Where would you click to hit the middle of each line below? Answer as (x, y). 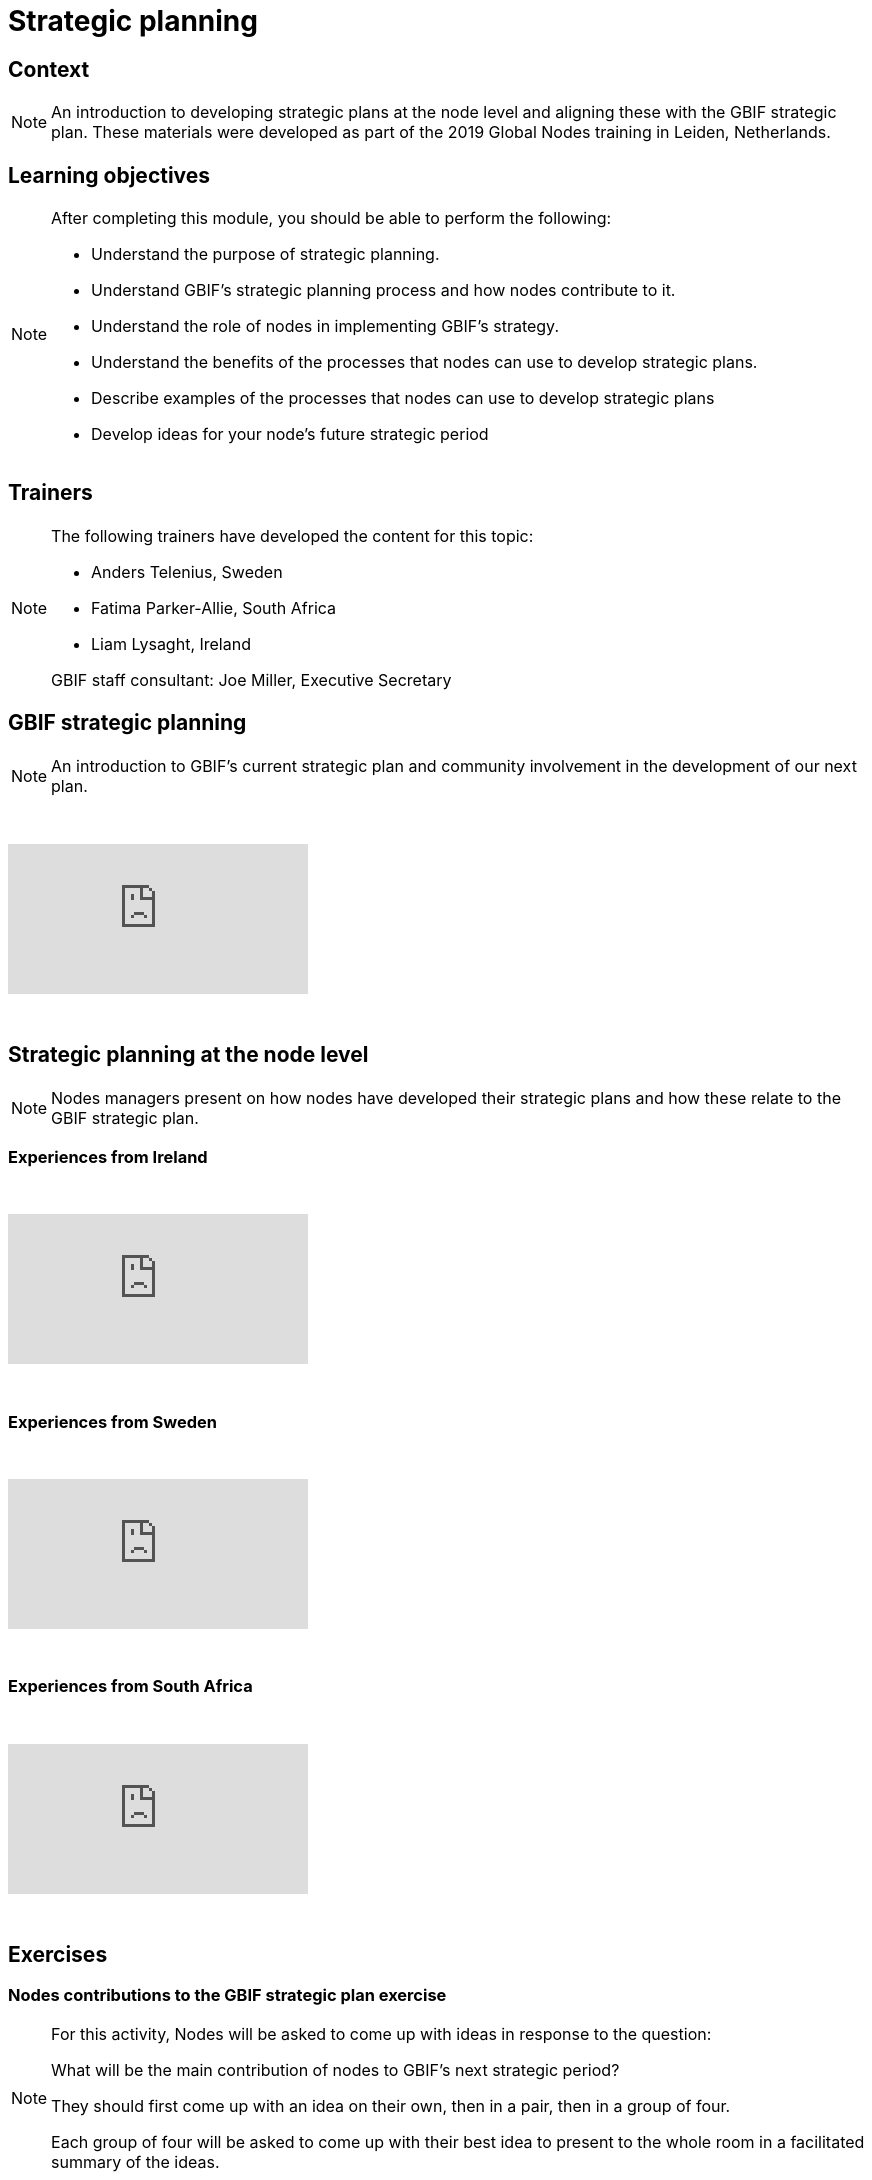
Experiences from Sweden (112, 1421)
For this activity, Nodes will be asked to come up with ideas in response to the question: (381, 2034)
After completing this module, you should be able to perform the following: (331, 218)
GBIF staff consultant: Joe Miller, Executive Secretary (251, 679)
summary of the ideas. (135, 2162)
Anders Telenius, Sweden (187, 571)
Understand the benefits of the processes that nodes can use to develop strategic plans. (424, 362)
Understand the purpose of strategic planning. (265, 254)
